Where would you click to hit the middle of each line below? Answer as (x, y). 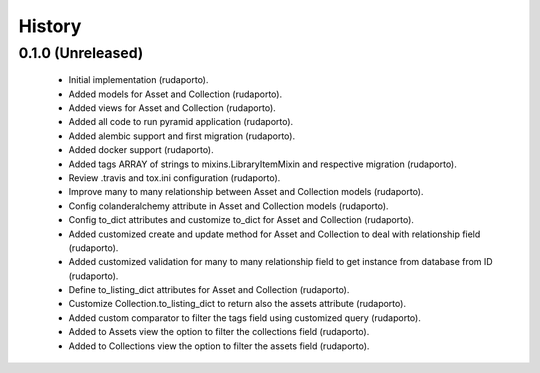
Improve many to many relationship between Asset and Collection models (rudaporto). (246, 192)
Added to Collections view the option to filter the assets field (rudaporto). (219, 346)
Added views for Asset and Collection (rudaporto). (172, 107)
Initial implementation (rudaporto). (138, 80)
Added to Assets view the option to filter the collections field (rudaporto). (219, 332)
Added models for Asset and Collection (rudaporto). (175, 94)
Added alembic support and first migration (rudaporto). (181, 136)
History (50, 26)
